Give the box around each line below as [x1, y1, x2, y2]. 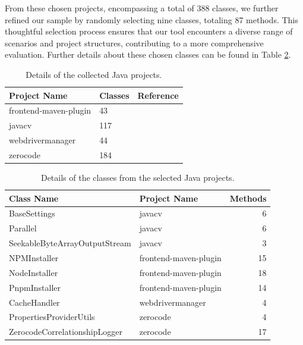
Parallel [9, 222, 37, 234]
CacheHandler [9, 296, 60, 308]
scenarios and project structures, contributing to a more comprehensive [5, 36, 264, 49]
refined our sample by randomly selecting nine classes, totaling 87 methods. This [5, 13, 298, 26]
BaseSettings [9, 207, 55, 219]
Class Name [9, 192, 59, 204]
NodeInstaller [9, 266, 58, 278]
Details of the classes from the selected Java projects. [40, 171, 235, 184]
